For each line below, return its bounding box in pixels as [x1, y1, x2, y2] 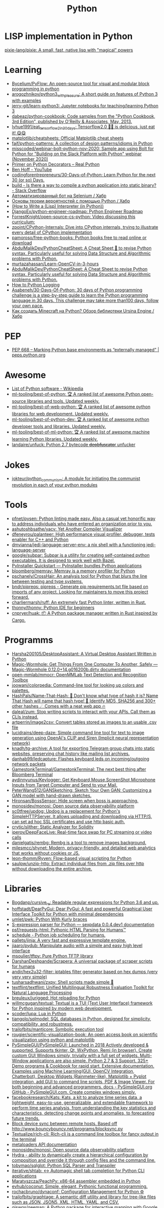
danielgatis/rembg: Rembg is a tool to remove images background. [11, 839, 147, 845]
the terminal [11, 1136, 36, 1142]
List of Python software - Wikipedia [11, 385, 83, 392]
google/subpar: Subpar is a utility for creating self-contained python [11, 552, 150, 558]
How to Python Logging [11, 282, 60, 288]
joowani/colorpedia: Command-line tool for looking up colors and [11, 682, 144, 688]
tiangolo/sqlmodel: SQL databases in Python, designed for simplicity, [11, 1016, 152, 1022]
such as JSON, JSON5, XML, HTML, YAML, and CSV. [11, 1199, 119, 1205]
